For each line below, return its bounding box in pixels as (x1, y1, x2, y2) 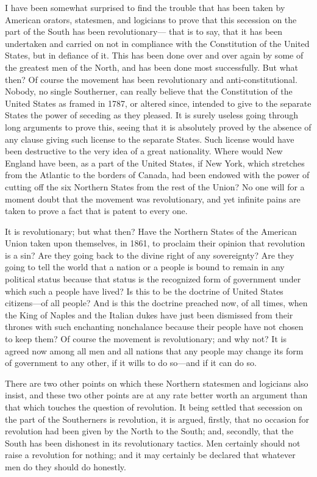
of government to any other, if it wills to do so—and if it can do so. (5, 356, 257, 369)
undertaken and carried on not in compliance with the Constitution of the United (5, 37, 310, 49)
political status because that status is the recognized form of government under (5, 273, 301, 285)
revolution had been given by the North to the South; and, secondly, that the (5, 425, 294, 437)
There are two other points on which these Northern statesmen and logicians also (5, 376, 308, 389)
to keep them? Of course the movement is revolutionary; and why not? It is (5, 332, 287, 345)
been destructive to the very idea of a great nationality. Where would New (5, 145, 283, 157)
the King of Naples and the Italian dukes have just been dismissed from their (5, 308, 293, 321)
